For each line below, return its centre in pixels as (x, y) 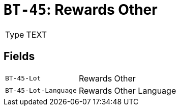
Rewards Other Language (127, 90)
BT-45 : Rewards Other (81, 10)
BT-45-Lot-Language (41, 91)
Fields (19, 57)
